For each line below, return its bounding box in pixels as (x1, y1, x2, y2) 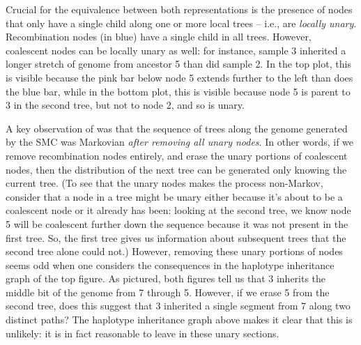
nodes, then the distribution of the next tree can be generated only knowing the (6, 162, 347, 176)
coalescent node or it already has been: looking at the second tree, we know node (6, 203, 351, 217)
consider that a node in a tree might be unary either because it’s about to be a (6, 189, 343, 204)
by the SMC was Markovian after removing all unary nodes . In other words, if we (6, 135, 354, 149)
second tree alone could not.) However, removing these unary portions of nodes (6, 244, 343, 259)
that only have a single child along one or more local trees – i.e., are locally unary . (6, 15, 357, 30)
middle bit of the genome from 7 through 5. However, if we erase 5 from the (6, 284, 330, 299)
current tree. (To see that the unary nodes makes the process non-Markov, (6, 176, 323, 190)
